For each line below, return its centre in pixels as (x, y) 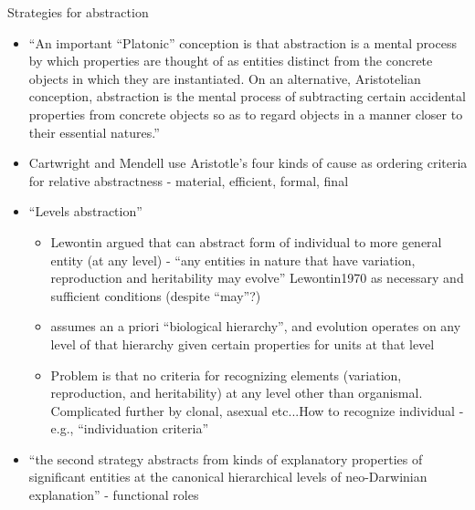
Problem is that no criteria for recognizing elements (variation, (226, 375)
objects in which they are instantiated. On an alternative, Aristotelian (225, 78)
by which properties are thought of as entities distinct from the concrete (231, 61)
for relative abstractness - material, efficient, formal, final (189, 180)
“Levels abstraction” (85, 211)
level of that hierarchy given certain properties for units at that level (243, 343)
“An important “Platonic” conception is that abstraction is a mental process (243, 42)
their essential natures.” (94, 132)
